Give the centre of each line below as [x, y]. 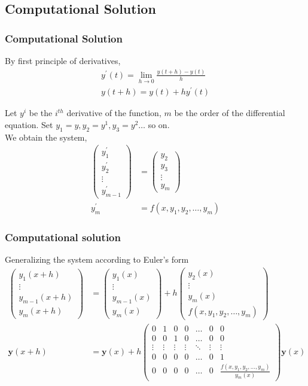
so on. [159, 124]
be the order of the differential [230, 113]
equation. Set [29, 124]
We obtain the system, [46, 137]
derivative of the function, [114, 113]
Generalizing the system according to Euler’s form [97, 259]
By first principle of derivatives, [63, 60]
